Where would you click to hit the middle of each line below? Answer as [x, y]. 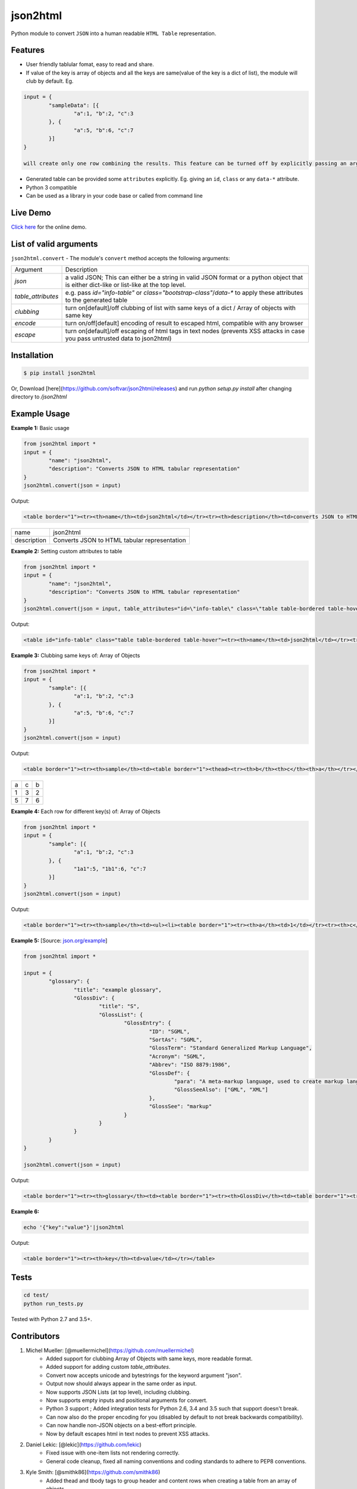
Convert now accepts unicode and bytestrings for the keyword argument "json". [144, 1375]
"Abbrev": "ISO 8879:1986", [190, 1065]
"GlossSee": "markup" [181, 1107]
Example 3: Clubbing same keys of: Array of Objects [76, 655]
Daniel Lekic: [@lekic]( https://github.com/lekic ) [84, 1444]
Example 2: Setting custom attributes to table [67, 552]
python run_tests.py [53, 1303]
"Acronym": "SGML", [177, 1056]
